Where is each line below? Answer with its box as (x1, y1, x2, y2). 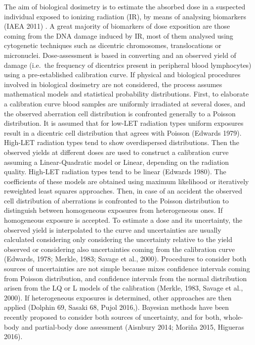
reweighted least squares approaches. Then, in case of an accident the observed (4, 186, 243, 196)
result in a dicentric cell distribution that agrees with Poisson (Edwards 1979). (4, 127, 242, 138)
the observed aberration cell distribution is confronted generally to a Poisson (4, 108, 236, 118)
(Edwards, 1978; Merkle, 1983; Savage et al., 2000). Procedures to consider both (4, 253, 247, 264)
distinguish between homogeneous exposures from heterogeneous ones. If (4, 205, 223, 215)
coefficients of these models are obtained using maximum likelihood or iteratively (4, 176, 249, 186)
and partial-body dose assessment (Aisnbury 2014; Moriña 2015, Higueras (21, 321, 245, 332)
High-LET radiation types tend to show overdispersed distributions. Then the (4, 137, 239, 148)
